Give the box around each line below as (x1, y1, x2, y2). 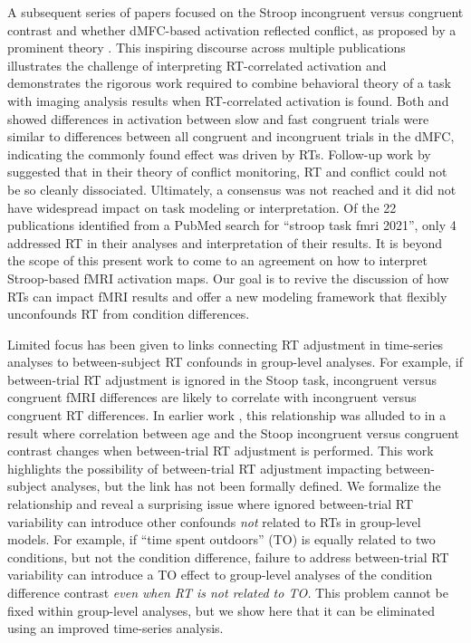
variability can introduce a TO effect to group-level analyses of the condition (7, 565, 433, 584)
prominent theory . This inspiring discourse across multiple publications (7, 38, 406, 57)
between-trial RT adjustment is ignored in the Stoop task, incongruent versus (7, 369, 437, 389)
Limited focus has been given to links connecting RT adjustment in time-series (7, 334, 444, 353)
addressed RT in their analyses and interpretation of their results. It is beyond (7, 233, 443, 252)
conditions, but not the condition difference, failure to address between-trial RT (7, 547, 449, 566)
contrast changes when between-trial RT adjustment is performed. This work (7, 441, 434, 460)
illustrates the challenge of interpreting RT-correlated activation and (7, 55, 387, 74)
